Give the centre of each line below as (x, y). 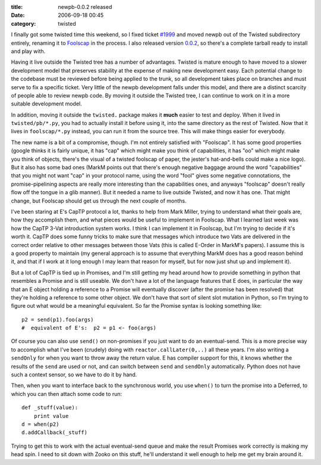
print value (51, 416)
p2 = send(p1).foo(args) (58, 319)
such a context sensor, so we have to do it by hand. (74, 375)
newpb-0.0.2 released (85, 7)
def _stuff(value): (50, 408)
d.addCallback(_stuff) (55, 433)
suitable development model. (47, 104)
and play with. (28, 51)
